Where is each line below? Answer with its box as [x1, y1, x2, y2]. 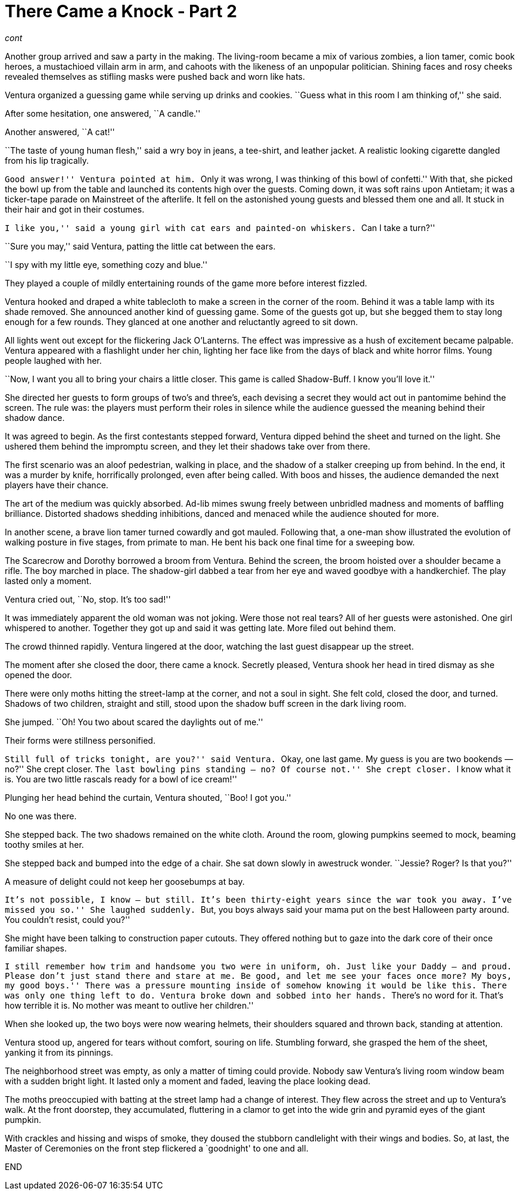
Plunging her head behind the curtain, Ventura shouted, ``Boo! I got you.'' [5, 792, 291, 803]
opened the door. [5, 669, 72, 680]
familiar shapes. [5, 943, 67, 953]
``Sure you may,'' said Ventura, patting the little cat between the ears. [5, 241, 276, 251]
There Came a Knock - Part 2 [5, 1, 237, 21]
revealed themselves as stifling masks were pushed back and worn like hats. [5, 71, 306, 82]
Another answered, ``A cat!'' [5, 126, 115, 137]
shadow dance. [5, 412, 65, 423]
